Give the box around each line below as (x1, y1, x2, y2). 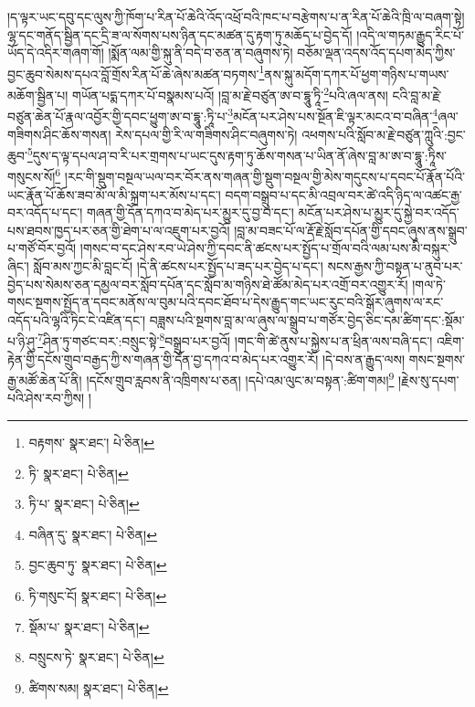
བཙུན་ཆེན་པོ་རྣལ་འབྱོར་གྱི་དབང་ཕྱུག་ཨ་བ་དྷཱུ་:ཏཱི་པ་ (7, 106, 228, 125)
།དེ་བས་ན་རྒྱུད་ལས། (322, 349, 406, 368)
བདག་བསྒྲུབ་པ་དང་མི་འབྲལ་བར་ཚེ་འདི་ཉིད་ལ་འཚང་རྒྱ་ (225, 185, 462, 204)
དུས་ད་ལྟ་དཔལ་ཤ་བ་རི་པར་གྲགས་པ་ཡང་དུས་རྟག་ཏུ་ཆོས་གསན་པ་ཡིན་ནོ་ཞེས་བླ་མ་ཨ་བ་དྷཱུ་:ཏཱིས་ (32, 145, 448, 164)
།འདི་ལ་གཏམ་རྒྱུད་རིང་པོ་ (356, 25, 465, 44)
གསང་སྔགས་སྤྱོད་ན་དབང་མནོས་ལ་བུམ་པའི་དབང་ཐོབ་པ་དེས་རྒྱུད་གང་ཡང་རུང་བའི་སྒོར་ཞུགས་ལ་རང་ (7, 292, 444, 311)
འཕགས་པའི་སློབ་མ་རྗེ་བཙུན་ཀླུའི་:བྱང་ (301, 124, 466, 143)
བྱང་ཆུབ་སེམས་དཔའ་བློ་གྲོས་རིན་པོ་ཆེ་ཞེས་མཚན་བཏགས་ (7, 64, 259, 83)
